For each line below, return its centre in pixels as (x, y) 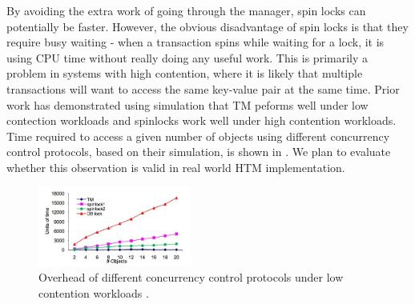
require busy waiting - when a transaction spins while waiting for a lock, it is (195, 42)
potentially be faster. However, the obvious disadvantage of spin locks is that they (207, 26)
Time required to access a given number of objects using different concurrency (198, 136)
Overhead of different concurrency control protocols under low (191, 277)
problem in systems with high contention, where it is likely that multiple (185, 73)
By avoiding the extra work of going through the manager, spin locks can (186, 10)
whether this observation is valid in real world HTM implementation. (176, 167)
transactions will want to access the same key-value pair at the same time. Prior (203, 88)
